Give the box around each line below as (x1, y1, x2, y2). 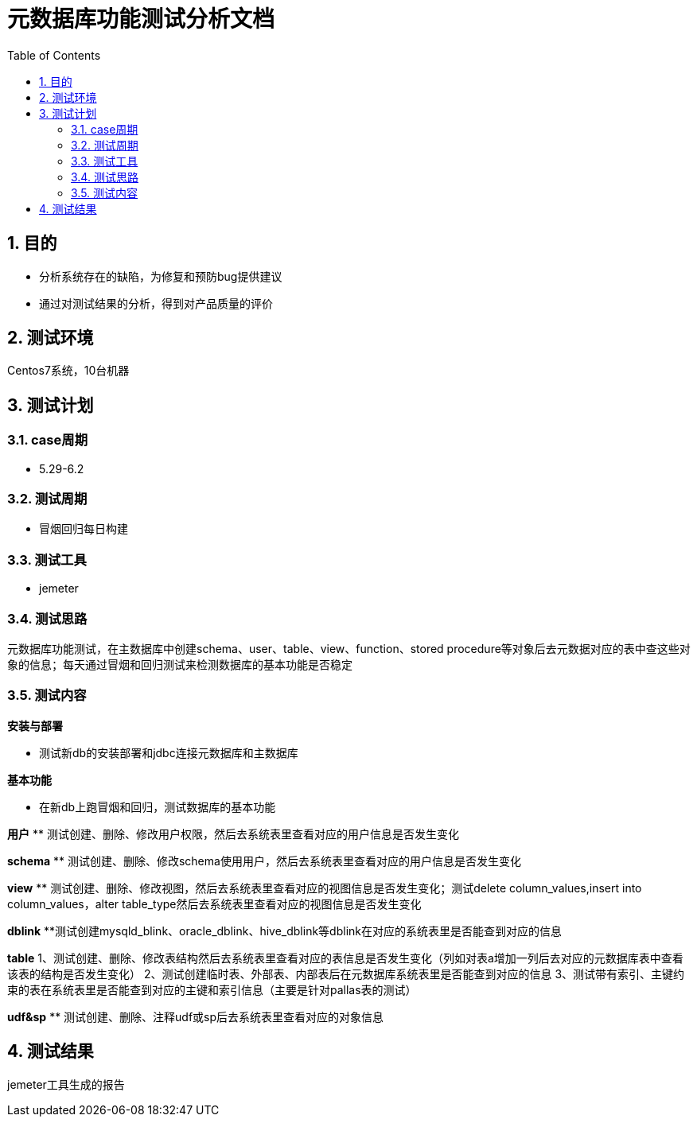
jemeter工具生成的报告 (7, 1077, 125, 1091)
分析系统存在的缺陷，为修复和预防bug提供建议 (39, 269, 282, 283)
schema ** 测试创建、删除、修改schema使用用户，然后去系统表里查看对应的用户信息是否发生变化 (7, 853, 521, 868)
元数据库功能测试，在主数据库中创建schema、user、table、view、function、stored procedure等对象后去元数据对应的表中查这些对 (7, 641, 691, 655)
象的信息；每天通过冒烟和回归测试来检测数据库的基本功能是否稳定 (7, 657, 352, 671)
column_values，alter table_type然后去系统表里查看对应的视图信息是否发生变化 (7, 896, 422, 911)
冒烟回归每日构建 (39, 522, 128, 536)
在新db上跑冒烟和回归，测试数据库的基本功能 (39, 799, 276, 814)
